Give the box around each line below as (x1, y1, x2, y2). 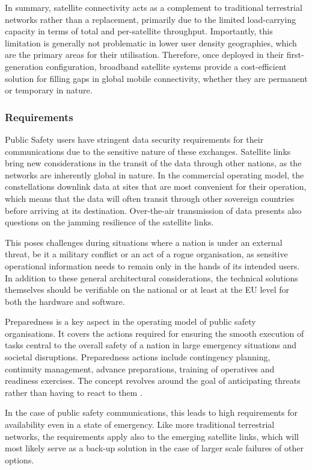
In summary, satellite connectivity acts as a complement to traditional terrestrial (5, 1, 302, 13)
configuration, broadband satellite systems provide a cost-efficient (46, 60, 287, 72)
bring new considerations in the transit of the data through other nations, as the (5, 157, 302, 169)
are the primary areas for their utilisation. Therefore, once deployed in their (5, 48, 284, 61)
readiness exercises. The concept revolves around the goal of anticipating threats (5, 374, 301, 387)
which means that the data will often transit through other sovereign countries (5, 192, 295, 204)
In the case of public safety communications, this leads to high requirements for (5, 406, 298, 419)
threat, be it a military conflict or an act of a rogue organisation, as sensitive (5, 248, 288, 260)
